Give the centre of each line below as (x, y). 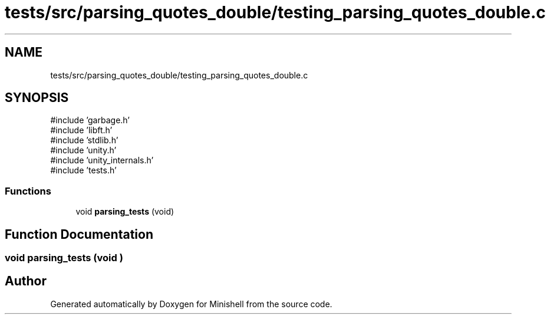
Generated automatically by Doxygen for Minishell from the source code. (191, 304)
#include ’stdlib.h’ (84, 140)
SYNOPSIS (37, 98)
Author (26, 281)
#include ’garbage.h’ (90, 120)
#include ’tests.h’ (83, 170)
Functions (28, 191)
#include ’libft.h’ (81, 130)
